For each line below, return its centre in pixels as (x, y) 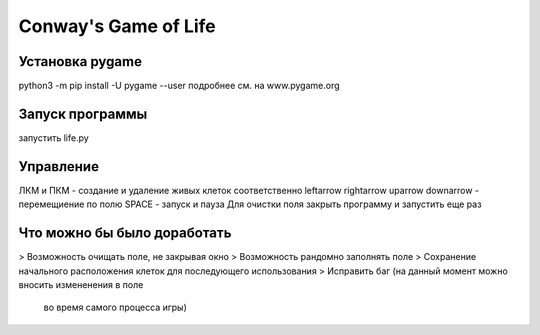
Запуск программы (83, 113)
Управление (59, 166)
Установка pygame (80, 61)
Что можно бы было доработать (125, 233)
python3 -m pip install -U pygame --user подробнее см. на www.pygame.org (179, 86)
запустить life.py (53, 137)
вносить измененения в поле (81, 284)
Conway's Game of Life (117, 26)
